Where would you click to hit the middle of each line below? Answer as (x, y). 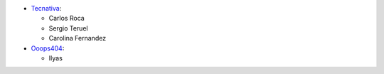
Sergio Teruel (68, 28)
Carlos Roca (66, 18)
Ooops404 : (48, 48)
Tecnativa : (46, 8)
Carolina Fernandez (78, 38)
